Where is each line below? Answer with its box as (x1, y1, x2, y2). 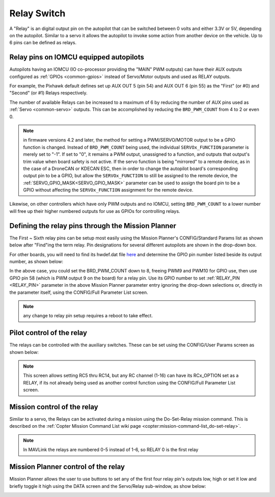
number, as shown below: (9, 258, 64, 264)
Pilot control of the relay (9, 328, 88, 337)
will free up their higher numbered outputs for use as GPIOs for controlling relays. (9, 208, 180, 214)
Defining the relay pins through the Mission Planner (9, 222, 177, 230)
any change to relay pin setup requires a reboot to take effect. (23, 313, 153, 319)
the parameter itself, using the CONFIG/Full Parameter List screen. (9, 289, 149, 295)
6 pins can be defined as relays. (9, 40, 77, 46)
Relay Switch (9, 8, 66, 19)
